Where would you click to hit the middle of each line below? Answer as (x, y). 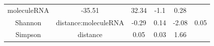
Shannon (28, 22)
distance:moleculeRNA (90, 22)
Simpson (28, 34)
